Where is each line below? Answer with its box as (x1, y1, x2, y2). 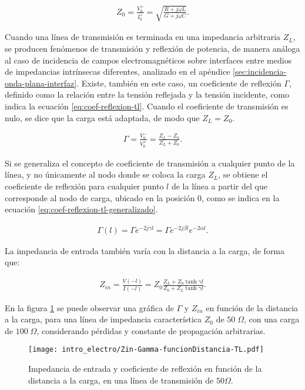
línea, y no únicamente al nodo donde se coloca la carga (5, 168, 206, 181)
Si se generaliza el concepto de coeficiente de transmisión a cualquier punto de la (5, 156, 295, 169)
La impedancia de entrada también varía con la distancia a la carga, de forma (5, 244, 285, 256)
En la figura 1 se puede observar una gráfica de (5, 301, 174, 314)
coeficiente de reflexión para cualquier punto (5, 179, 164, 192)
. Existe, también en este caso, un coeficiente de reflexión (76, 76, 281, 89)
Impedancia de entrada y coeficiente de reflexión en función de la (28, 362, 262, 375)
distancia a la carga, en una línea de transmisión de (28, 374, 214, 386)
